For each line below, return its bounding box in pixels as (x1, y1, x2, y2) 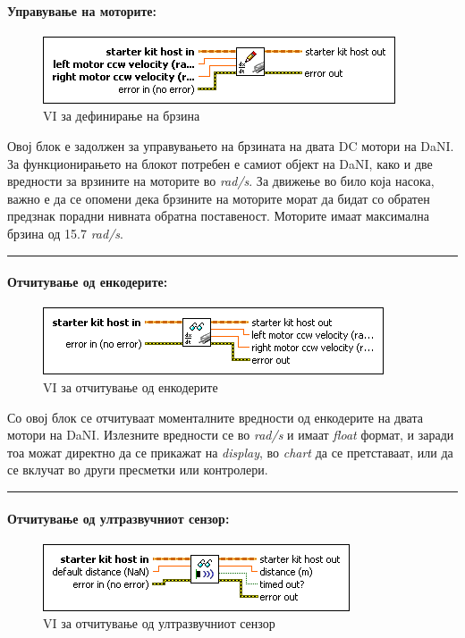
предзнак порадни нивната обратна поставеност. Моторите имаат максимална (7, 206, 429, 225)
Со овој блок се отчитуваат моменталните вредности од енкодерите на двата (7, 407, 423, 426)
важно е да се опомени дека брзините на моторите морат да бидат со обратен (7, 189, 430, 207)
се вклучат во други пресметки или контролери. (7, 460, 268, 479)
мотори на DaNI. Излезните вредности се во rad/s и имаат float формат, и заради (7, 425, 454, 444)
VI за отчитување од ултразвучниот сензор (43, 614, 275, 633)
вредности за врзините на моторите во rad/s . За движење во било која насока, (7, 172, 435, 190)
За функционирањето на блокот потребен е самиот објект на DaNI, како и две (7, 154, 433, 172)
